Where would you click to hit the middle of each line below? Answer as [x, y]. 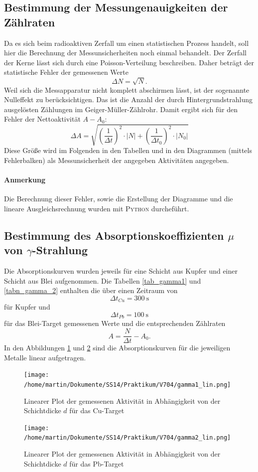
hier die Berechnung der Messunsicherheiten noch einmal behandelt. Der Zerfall [125, 53]
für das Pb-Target [97, 463]
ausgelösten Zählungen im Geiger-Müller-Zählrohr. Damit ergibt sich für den [121, 109]
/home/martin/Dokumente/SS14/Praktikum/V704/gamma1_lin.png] [128, 385]
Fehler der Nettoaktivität [42, 119]
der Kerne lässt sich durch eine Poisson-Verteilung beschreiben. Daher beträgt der [129, 62]
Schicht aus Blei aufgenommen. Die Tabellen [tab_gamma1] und [103, 280]
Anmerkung [25, 180]
